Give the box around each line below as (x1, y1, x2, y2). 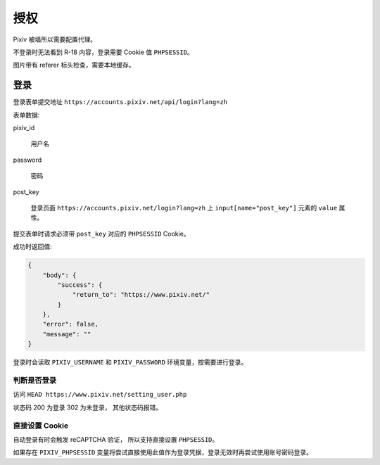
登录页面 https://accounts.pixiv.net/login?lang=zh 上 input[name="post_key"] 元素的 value (30, 203, 338, 212)
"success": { (57, 281, 103, 288)
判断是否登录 (13, 376, 57, 385)
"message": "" (42, 330, 91, 338)
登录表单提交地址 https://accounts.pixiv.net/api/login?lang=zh (13, 98, 228, 106)
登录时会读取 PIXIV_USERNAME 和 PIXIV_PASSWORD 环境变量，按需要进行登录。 (13, 358, 248, 367)
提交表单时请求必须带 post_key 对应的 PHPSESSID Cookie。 (13, 229, 190, 238)
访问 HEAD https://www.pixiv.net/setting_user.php (13, 390, 187, 399)
